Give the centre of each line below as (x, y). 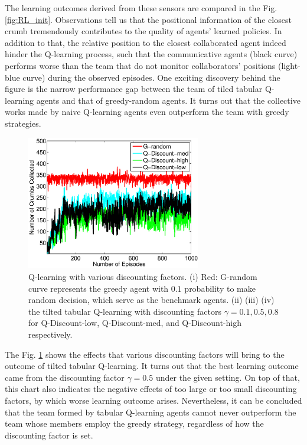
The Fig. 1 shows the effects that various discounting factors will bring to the (145, 354)
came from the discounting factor (65, 377)
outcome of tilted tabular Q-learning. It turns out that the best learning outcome (152, 366)
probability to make (220, 288)
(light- (289, 65)
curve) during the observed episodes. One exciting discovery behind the (151, 77)
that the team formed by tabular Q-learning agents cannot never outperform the (151, 412)
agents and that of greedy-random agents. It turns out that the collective (168, 100)
